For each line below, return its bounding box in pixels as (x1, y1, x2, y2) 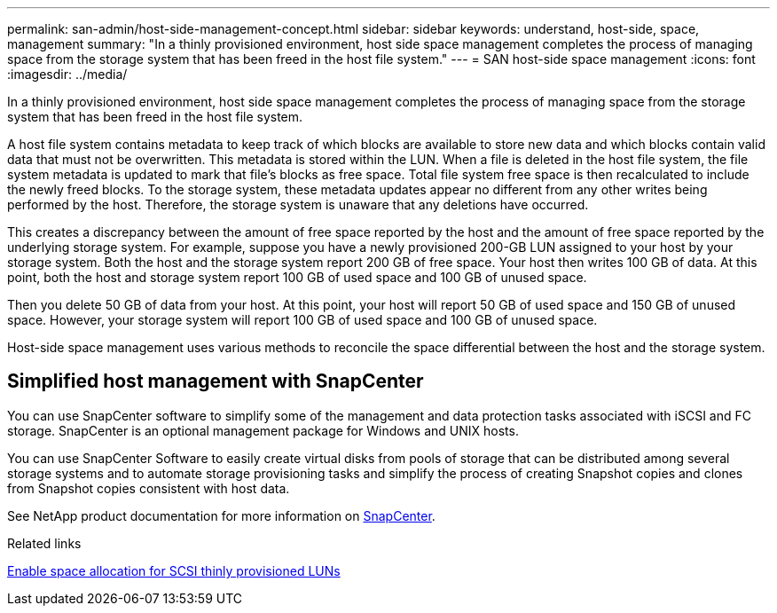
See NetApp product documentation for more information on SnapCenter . (7, 507, 436, 523)
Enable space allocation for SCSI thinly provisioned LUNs (7, 562, 341, 578)
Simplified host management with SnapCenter (7, 370, 424, 393)
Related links (7, 535, 82, 551)
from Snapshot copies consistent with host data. (7, 480, 290, 496)
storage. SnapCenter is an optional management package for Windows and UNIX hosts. (7, 422, 519, 438)
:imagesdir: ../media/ (7, 67, 128, 82)
